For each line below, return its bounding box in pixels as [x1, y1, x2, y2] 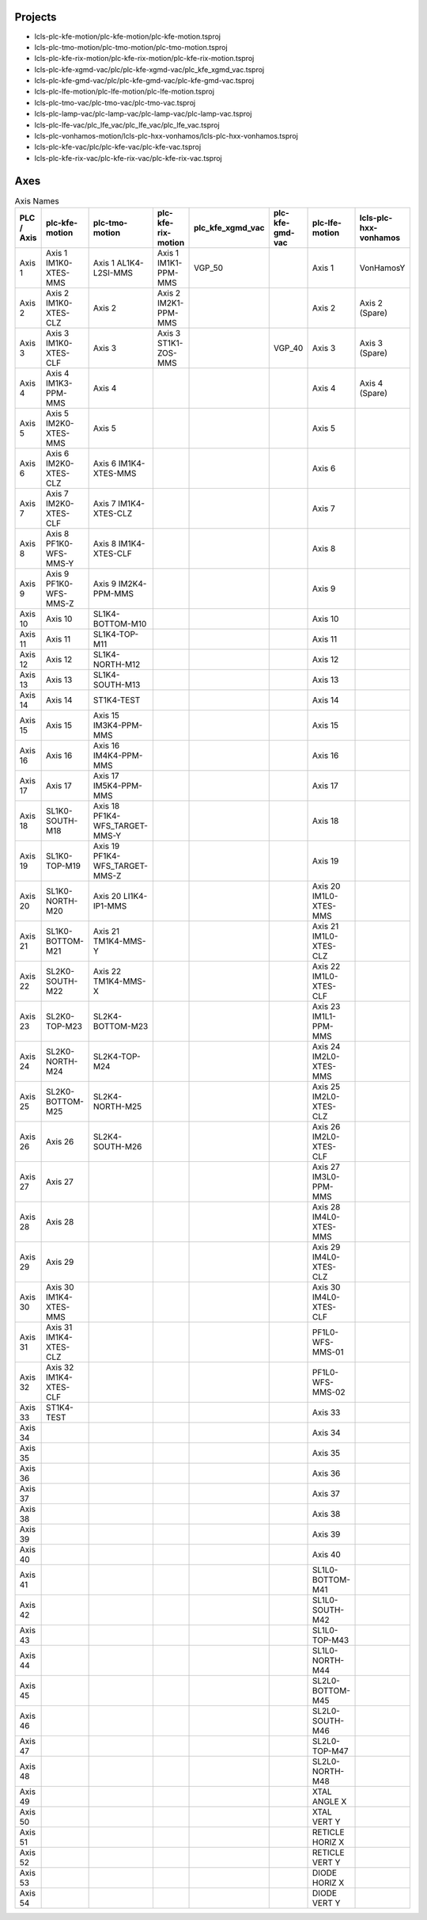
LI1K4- [123, 891, 148, 902]
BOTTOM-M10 [93, 619, 147, 630]
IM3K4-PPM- [93, 720, 143, 731]
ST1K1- [157, 337, 183, 349]
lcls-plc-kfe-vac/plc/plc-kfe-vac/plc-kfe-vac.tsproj [34, 143, 202, 152]
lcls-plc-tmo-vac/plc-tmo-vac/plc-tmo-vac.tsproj [34, 97, 196, 107]
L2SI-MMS [93, 268, 134, 279]
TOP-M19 [46, 860, 81, 871]
